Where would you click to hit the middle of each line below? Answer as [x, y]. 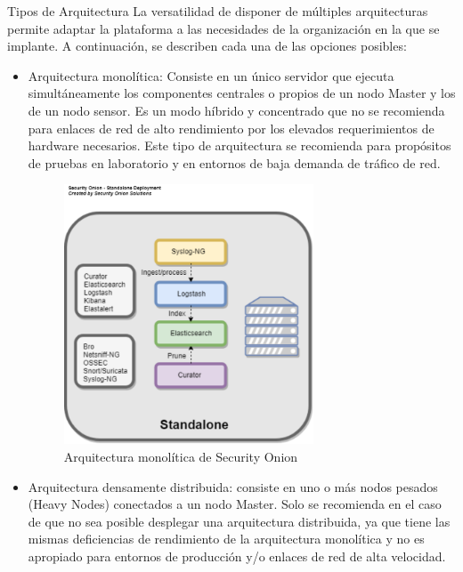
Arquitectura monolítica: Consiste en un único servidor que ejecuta [211, 75]
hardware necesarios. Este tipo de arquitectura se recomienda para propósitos [240, 145]
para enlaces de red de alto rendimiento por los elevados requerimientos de [231, 128]
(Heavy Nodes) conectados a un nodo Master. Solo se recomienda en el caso [235, 504]
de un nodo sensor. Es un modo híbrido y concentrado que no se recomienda [236, 110]
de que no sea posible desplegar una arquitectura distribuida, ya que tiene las [239, 521]
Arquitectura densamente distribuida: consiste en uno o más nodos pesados [233, 486]
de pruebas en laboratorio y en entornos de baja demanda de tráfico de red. [234, 162]
